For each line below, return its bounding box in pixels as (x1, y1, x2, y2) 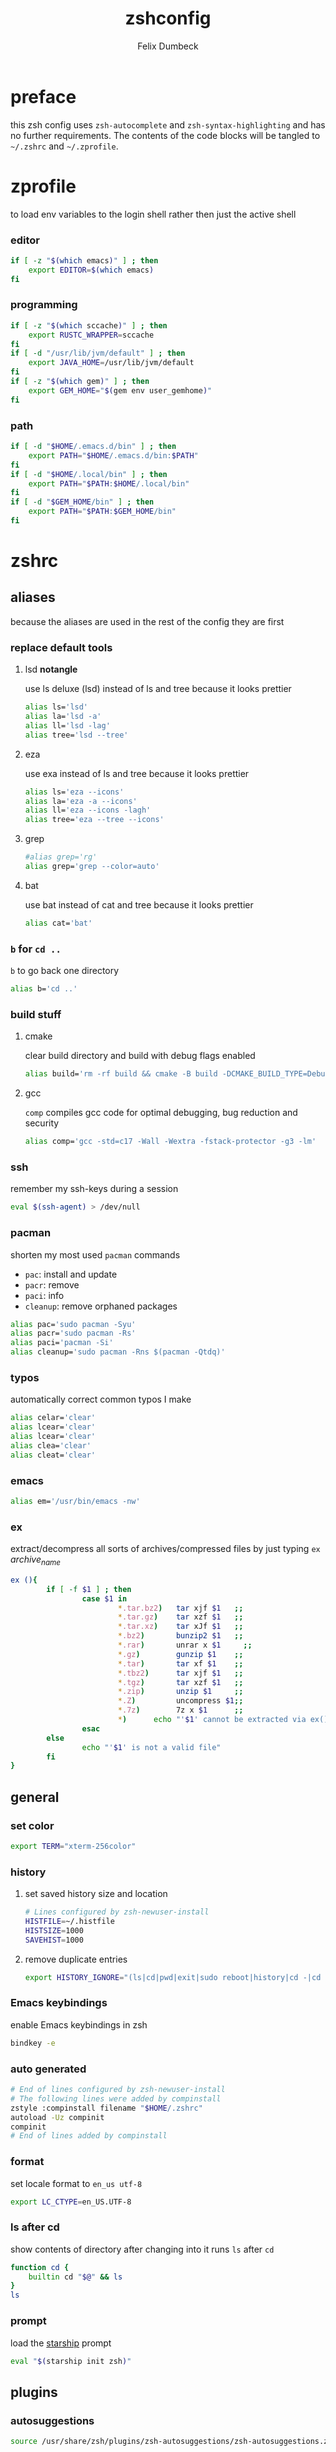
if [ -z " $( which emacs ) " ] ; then (10, 255, 159, 266)
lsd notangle (24, 663, 78, 676)
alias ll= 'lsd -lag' (24, 720, 111, 731)
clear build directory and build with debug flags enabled (24, 1050, 256, 1062)
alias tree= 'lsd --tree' (24, 730, 129, 740)
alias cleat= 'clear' (10, 1450, 97, 1460)
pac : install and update (24, 1268, 118, 1280)
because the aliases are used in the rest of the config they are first (10, 615, 285, 627)
